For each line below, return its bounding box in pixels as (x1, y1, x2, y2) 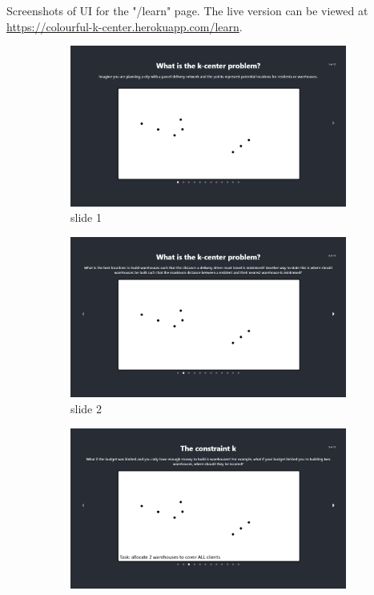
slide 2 (70, 400, 102, 417)
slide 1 (70, 209, 102, 226)
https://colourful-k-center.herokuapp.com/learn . (6, 18, 243, 34)
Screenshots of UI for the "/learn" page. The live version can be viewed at (6, 2, 368, 18)
